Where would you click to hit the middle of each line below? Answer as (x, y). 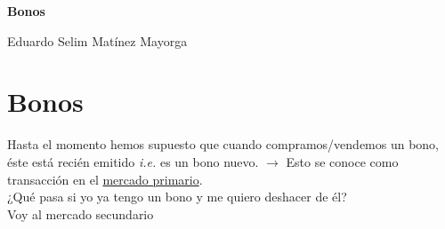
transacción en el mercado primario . (105, 179)
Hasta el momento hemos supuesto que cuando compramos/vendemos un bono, (223, 144)
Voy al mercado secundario (81, 213)
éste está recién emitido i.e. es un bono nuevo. (133, 161)
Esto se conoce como (342, 161)
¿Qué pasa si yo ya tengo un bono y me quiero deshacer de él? (177, 197)
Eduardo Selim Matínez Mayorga (97, 40)
